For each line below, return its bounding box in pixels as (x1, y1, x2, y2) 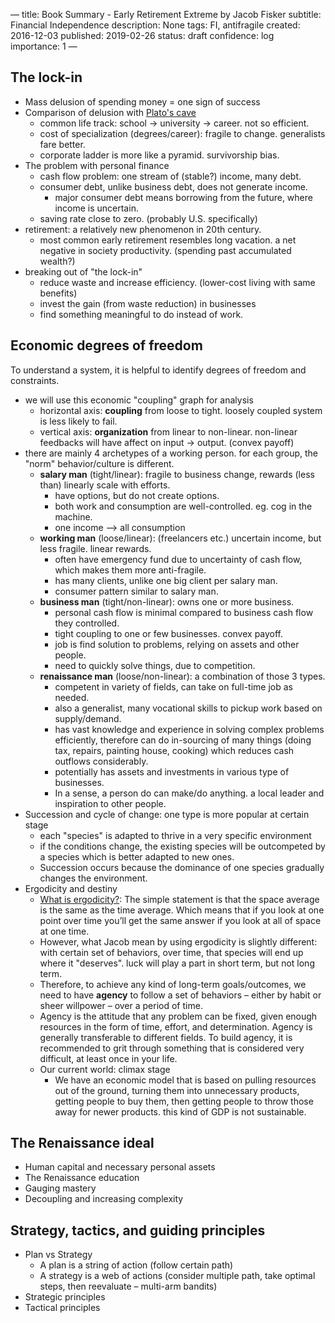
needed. (54, 691, 90, 703)
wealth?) (39, 255, 76, 267)
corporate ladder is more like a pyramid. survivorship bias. (39, 149, 280, 161)
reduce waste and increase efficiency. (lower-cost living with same (39, 276, 316, 288)
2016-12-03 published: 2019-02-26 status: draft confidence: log (10, 30, 275, 41)
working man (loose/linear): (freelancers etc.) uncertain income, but (39, 532, 322, 544)
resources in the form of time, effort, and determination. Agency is (39, 1020, 313, 1033)
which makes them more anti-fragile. (54, 564, 207, 576)
